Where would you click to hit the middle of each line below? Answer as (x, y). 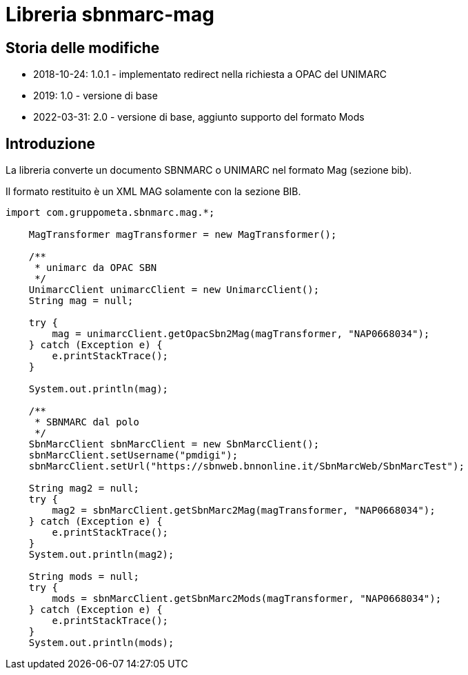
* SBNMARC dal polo (87, 422)
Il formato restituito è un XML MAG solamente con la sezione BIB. (153, 192)
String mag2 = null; (84, 488)
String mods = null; (84, 577)
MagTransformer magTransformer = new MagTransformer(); (183, 235)
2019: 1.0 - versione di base (95, 96)
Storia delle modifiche (83, 48)
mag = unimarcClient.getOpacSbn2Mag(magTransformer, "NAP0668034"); (241, 334)
